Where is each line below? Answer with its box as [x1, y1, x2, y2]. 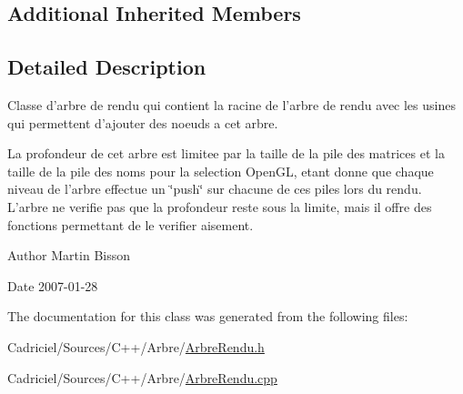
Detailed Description [7, 53, 206, 81]
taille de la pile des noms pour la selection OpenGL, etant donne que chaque [7, 161, 434, 180]
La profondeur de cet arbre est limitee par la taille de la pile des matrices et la [7, 144, 445, 163]
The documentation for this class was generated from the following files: [7, 307, 408, 326]
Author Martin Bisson [7, 246, 131, 265]
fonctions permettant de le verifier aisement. [7, 215, 254, 234]
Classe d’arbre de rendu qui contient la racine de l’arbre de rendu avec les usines [7, 95, 456, 114]
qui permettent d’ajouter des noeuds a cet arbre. [7, 113, 278, 132]
